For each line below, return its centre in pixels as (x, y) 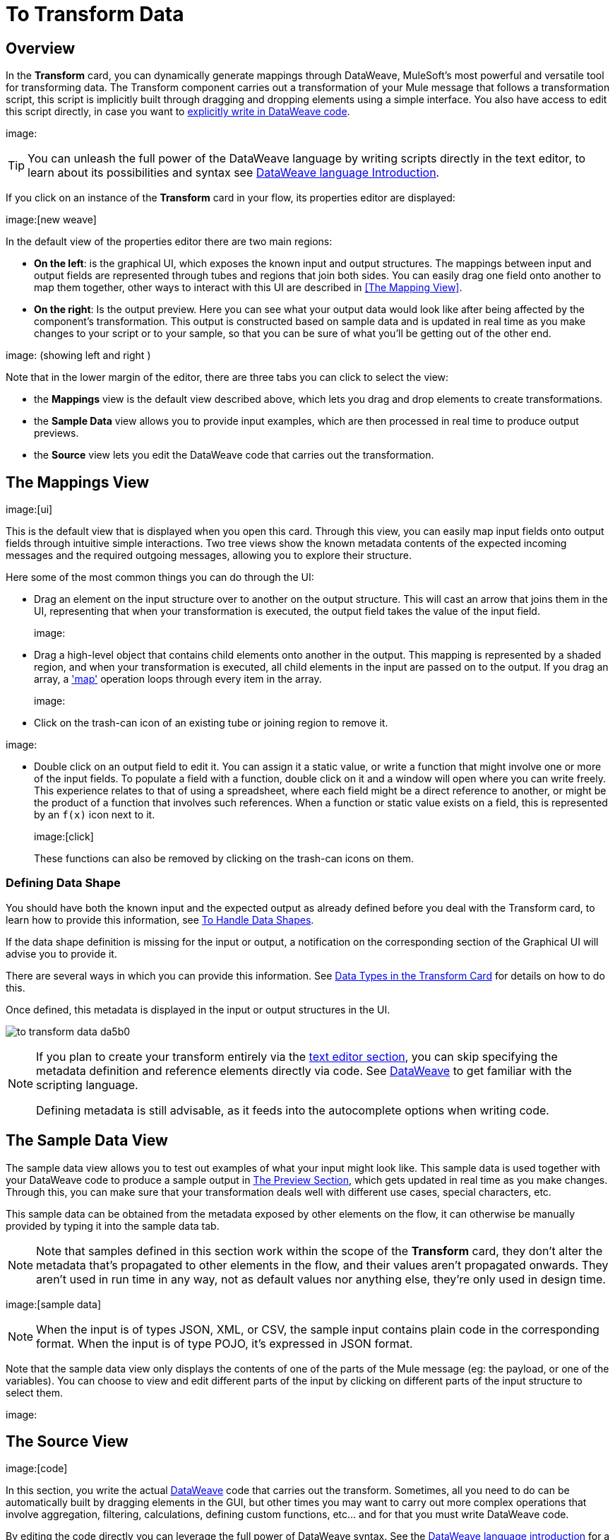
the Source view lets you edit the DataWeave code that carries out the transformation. (234, 455)
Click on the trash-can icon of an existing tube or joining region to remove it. (211, 723)
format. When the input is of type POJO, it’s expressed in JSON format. (225, 1343)
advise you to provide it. (61, 953)
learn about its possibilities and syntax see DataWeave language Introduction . (234, 173)
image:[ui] (29, 510)
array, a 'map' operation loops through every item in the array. (178, 679)
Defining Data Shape (63, 883)
